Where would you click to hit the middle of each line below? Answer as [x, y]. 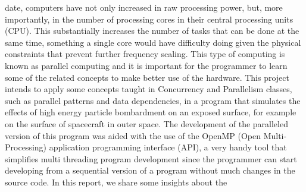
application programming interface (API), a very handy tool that [168, 147]
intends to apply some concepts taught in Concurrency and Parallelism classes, [149, 89]
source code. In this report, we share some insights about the [116, 182]
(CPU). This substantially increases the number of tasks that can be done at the [152, 31]
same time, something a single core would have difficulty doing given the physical [153, 42]
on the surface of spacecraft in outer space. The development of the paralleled [146, 123]
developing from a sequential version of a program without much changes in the [150, 170]
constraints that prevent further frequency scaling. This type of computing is [145, 54]
